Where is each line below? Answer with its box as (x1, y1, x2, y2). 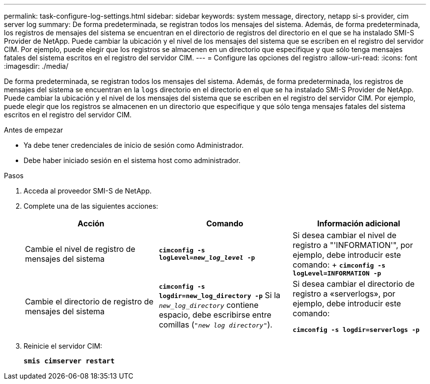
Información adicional (317, 219, 401, 228)
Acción (78, 219, 105, 228)
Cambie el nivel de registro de (25, 244, 135, 254)
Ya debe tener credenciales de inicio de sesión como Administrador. (24, 141, 244, 149)
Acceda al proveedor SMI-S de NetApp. (24, 187, 152, 195)
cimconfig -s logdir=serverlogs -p (293, 326, 420, 333)
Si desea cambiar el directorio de (293, 279, 415, 289)
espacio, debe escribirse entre (159, 310, 271, 320)
